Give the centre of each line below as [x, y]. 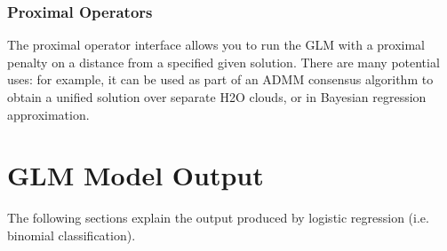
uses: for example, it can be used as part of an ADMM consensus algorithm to [220, 79]
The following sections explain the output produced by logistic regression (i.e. [218, 218]
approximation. [48, 114]
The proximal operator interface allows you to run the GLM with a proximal [216, 45]
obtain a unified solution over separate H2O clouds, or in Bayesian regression [217, 97]
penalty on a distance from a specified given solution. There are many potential [223, 62]
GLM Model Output [136, 175]
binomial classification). [72, 235]
